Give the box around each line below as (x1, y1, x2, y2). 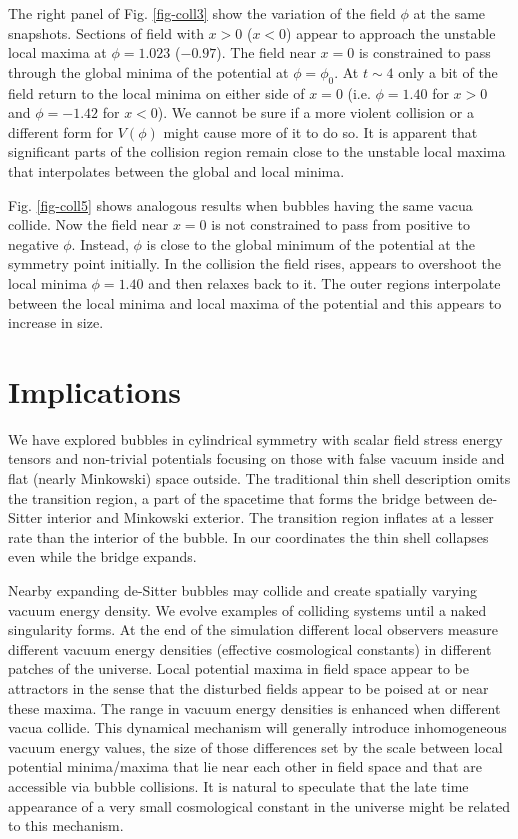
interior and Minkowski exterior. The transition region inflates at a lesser (46, 507, 494, 528)
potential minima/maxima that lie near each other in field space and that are (8, 756, 482, 777)
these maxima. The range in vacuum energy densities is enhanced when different (8, 697, 501, 718)
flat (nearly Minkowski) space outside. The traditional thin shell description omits (8, 468, 511, 489)
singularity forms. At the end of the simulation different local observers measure (8, 619, 498, 640)
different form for (8, 121, 114, 142)
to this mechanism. (8, 815, 124, 836)
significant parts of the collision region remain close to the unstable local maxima (8, 141, 506, 162)
